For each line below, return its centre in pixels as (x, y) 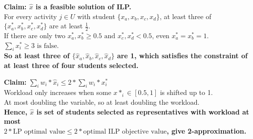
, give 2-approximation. (207, 130)
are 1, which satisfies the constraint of (182, 56)
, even (161, 35)
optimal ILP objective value (125, 131)
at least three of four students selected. (71, 65)
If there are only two (35, 35)
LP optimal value (39, 131)
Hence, (16, 111)
